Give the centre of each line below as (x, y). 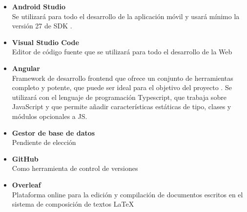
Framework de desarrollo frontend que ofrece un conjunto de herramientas (123, 78)
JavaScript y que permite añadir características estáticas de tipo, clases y (122, 106)
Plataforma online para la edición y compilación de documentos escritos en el (127, 194)
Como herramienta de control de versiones (75, 168)
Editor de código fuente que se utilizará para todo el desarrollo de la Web (122, 52)
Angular (26, 68)
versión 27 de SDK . (42, 26)
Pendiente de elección (44, 142)
